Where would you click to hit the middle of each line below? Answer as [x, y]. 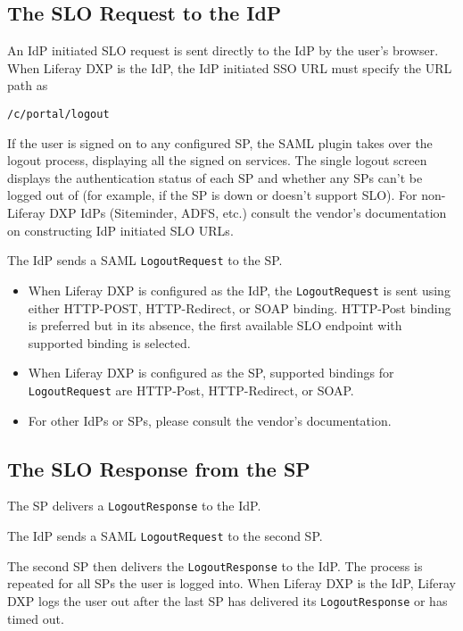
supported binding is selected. [109, 342]
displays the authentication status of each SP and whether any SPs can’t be [215, 177]
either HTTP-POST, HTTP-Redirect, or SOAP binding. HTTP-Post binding [240, 307]
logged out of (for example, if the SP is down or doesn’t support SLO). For [212, 195]
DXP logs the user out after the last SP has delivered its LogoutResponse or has [227, 600]
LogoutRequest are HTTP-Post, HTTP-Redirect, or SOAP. [191, 390]
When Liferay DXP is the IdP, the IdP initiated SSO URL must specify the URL [230, 67]
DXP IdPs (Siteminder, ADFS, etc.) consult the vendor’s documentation [248, 213]
